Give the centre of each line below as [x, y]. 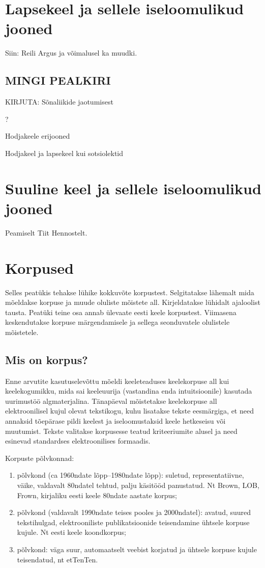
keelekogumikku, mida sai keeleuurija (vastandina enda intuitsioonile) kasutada [129, 391]
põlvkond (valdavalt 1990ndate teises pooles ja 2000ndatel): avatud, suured [134, 512]
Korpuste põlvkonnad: [40, 458]
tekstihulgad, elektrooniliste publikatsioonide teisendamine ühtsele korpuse [133, 522]
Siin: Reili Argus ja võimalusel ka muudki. [71, 53]
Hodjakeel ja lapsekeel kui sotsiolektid [64, 153]
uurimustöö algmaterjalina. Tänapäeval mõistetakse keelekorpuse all [111, 401]
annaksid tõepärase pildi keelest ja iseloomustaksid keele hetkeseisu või [115, 421]
